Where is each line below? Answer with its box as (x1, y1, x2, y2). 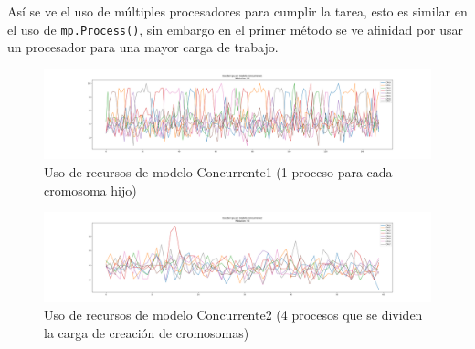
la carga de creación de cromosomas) (44, 323, 249, 342)
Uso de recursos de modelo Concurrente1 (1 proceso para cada (44, 162, 393, 181)
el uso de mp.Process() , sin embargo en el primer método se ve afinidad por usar (7, 19, 464, 38)
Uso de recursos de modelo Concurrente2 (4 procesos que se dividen (44, 305, 423, 324)
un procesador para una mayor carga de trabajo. (7, 37, 279, 57)
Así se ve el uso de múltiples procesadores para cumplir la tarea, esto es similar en (7, 2, 468, 20)
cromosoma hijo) (44, 180, 137, 199)
